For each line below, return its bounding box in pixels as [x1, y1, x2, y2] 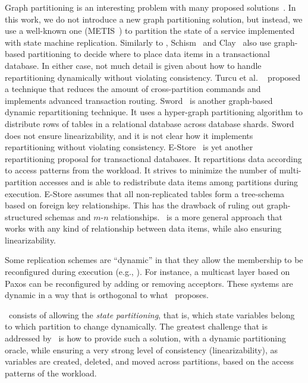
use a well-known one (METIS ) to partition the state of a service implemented [5, 24, 295, 37]
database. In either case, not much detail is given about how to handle [5, 59, 262, 71]
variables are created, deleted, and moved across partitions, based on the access [5, 355, 294, 368]
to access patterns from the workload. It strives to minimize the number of [5, 164, 277, 176]
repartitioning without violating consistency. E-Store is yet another [5, 141, 253, 153]
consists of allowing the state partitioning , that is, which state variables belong [8, 308, 295, 321]
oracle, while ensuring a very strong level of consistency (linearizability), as [5, 343, 278, 356]
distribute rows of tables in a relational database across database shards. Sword [5, 117, 294, 129]
